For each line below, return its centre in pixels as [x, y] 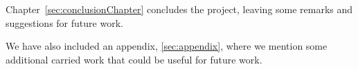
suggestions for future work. [64, 22]
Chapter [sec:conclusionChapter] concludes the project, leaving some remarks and [179, 9]
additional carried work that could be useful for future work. [134, 59]
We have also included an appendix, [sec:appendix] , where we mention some [167, 46]
